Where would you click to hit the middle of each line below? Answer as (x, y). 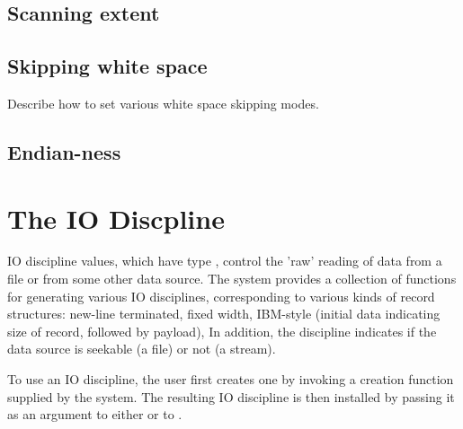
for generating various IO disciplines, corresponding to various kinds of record (221, 296)
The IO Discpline (116, 218)
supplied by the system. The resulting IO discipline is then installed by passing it (231, 396)
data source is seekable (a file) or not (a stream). (142, 349)
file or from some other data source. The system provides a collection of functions (232, 279)
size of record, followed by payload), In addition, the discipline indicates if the (222, 331)
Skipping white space (107, 66)
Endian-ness (64, 151)
